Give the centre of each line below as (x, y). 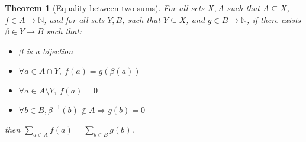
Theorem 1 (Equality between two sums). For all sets (105, 8)
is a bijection (50, 51)
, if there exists (274, 19)
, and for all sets (74, 19)
